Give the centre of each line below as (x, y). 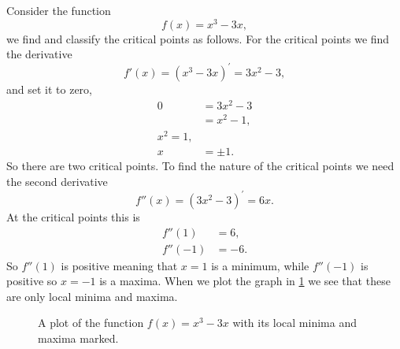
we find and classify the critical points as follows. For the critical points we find (198, 38)
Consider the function (59, 10)
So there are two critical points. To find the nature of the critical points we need (200, 166)
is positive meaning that (119, 265)
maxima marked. (78, 338)
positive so (32, 281)
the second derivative (57, 181)
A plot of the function (91, 323)
